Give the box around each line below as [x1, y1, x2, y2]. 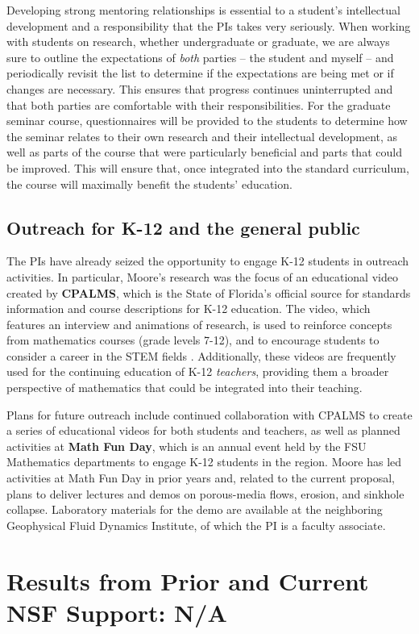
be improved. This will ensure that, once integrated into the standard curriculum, [6, 159, 409, 176]
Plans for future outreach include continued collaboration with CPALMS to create [6, 406, 413, 423]
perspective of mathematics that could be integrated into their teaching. [6, 379, 363, 396]
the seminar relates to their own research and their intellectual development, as [6, 127, 398, 144]
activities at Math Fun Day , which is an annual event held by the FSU [6, 437, 367, 454]
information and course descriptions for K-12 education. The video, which [6, 300, 371, 317]
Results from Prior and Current [6, 564, 369, 597]
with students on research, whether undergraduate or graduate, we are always [6, 33, 390, 50]
